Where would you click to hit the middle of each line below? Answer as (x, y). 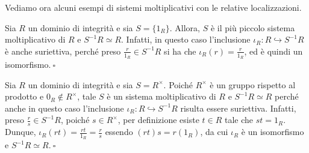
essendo (119, 132)
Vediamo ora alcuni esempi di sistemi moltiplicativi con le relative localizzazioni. (153, 7)
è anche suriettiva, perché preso (63, 51)
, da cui (214, 132)
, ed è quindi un (273, 51)
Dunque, (20, 132)
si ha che (180, 51)
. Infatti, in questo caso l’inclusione (186, 39)
